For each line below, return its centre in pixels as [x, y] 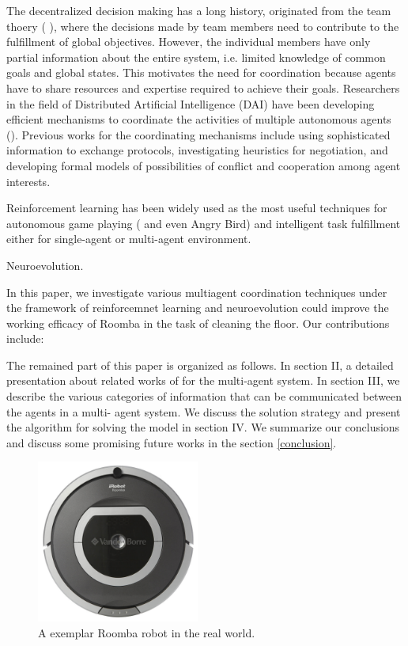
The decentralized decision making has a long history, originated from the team [199, 10]
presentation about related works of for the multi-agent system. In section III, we [203, 380]
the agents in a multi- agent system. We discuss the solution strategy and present [204, 411]
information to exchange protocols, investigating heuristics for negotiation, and [197, 150]
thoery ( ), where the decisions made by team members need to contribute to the [203, 26]
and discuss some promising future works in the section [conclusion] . [172, 442]
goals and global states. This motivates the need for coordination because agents [201, 72]
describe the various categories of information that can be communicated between [204, 396]
